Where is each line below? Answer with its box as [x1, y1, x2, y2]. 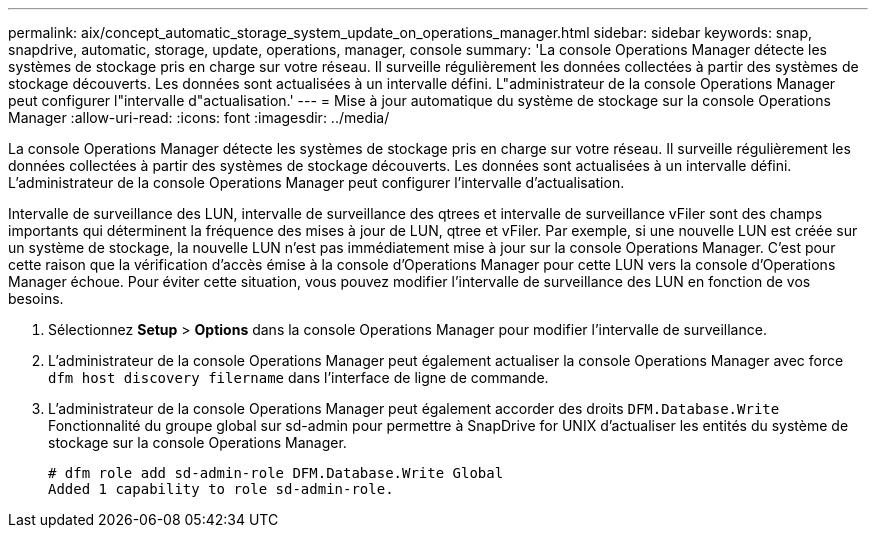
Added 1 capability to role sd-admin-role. [48, 481, 394, 497]
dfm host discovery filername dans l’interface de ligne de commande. [48, 369, 549, 386]
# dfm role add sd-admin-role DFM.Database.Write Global [48, 465, 504, 481]
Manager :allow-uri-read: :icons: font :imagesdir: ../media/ [8, 109, 390, 126]
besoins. [8, 290, 64, 307]
